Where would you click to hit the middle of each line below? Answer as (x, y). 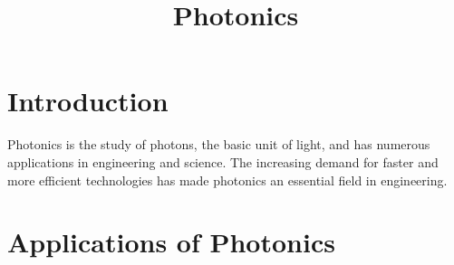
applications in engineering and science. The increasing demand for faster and (223, 161)
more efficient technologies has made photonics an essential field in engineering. (227, 180)
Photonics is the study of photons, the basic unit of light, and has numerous (219, 144)
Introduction (88, 101)
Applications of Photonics (171, 242)
